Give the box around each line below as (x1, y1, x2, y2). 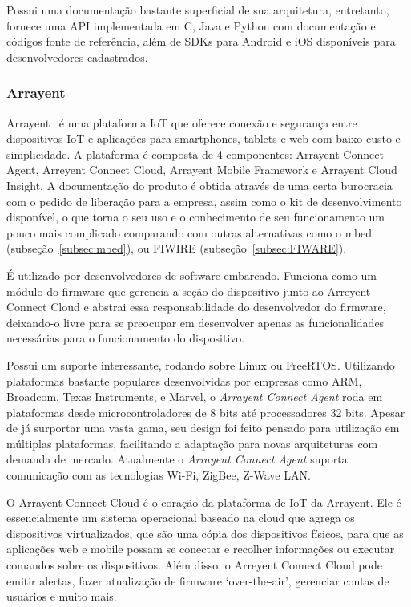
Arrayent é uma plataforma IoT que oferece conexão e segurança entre (6, 114, 357, 131)
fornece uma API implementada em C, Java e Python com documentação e (6, 17, 376, 34)
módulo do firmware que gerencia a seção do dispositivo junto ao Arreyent (6, 282, 371, 299)
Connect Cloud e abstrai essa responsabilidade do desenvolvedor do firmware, (6, 298, 386, 315)
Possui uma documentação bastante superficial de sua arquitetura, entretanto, (6, 2, 389, 18)
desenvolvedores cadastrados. (6, 48, 148, 65)
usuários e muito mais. (6, 588, 117, 605)
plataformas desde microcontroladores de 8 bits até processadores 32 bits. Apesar (6, 403, 405, 420)
